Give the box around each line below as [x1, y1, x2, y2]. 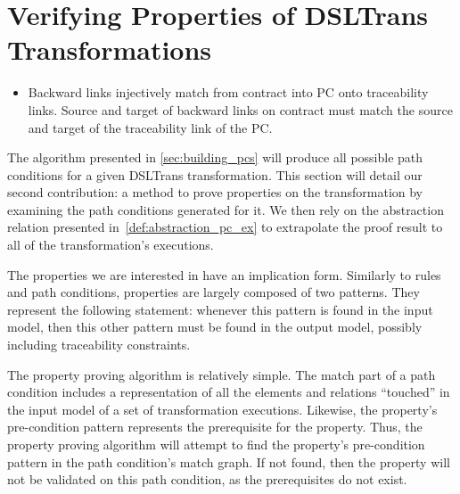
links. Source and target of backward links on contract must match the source [28, 100, 453, 119]
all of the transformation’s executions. [7, 235, 214, 254]
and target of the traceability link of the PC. [28, 118, 273, 136]
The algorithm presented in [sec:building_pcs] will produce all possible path [7, 148, 423, 167]
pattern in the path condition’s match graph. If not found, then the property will [7, 452, 450, 471]
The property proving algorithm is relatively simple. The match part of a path [7, 365, 436, 383]
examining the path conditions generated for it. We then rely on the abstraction [7, 200, 444, 218]
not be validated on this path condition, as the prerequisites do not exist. [7, 470, 407, 489]
